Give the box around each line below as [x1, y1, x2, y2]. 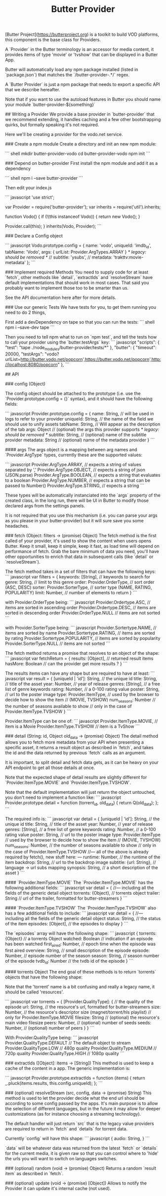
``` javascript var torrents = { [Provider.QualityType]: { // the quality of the [5, 998, 154, 1004]
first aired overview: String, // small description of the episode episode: [5, 947, 150, 953]
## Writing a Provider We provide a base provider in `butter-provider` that [5, 111, 155, 117]
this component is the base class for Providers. [5, 37, 101, 43]
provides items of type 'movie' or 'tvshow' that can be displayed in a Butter [5, 52, 158, 58]
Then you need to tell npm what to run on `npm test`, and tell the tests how [5, 334, 157, 340]
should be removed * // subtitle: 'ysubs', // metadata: [5, 254, 113, 260]
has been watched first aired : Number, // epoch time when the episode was [5, 941, 156, 948]
